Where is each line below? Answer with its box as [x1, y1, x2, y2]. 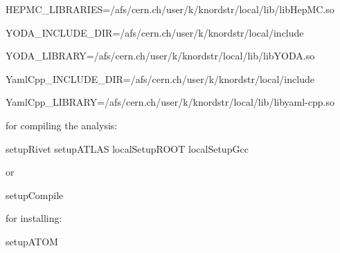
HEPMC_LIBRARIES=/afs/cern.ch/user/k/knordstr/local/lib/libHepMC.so [6, 2, 334, 16]
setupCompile [6, 187, 64, 202]
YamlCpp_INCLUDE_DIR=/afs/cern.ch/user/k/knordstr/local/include [6, 71, 314, 86]
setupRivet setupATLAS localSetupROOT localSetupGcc [6, 141, 249, 156]
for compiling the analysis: [6, 118, 118, 132]
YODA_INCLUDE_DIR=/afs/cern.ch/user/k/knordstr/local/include [6, 25, 304, 39]
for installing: [6, 211, 62, 225]
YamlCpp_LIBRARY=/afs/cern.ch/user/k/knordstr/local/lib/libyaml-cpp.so [6, 95, 334, 109]
